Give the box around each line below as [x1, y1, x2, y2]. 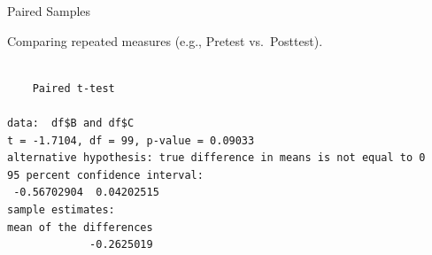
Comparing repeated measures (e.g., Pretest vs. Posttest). [7, 31, 323, 50]
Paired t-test [32, 81, 115, 95]
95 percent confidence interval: [7, 168, 204, 182]
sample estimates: [7, 203, 115, 216]
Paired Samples [7, 2, 91, 19]
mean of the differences [7, 220, 153, 234]
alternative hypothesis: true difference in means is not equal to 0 [7, 151, 426, 165]
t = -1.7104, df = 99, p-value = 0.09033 [7, 134, 255, 147]
